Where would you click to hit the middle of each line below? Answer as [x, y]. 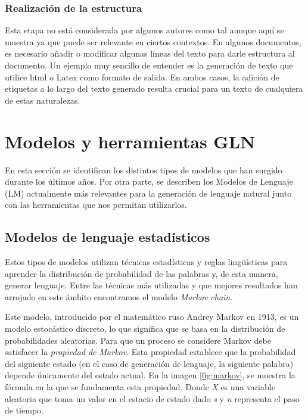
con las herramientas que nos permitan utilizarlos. [96, 205]
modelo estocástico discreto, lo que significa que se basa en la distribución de [145, 329]
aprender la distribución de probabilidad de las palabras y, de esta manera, [141, 273]
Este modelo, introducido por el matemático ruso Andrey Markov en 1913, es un [152, 317]
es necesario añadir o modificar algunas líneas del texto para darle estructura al [150, 53]
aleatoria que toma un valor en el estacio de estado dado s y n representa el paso [152, 398]
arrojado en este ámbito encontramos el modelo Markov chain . [119, 296]
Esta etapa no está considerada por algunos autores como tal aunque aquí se [144, 30]
